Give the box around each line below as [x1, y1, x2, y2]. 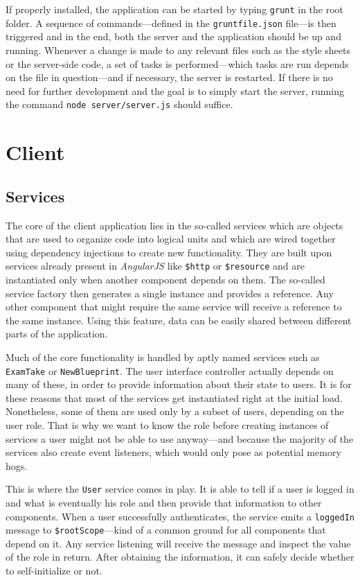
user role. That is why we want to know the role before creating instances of [6, 417, 329, 432]
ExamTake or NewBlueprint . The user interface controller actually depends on [6, 363, 334, 378]
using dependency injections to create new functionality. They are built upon [6, 245, 332, 259]
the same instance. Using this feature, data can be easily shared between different [6, 313, 352, 327]
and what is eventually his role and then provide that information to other [6, 495, 322, 509]
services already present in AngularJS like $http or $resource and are [6, 258, 305, 273]
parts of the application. [6, 326, 108, 341]
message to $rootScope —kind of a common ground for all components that [6, 522, 326, 537]
